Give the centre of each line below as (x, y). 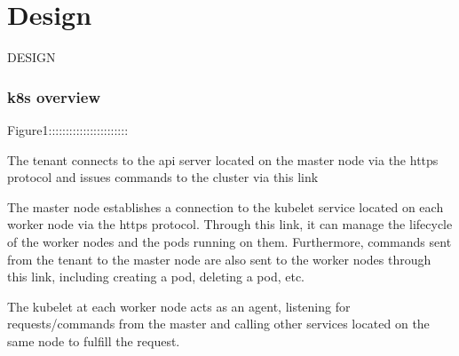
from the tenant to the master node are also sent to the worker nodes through (219, 259)
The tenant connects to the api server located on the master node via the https (223, 159)
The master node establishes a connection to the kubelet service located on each (226, 206)
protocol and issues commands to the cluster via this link (163, 177)
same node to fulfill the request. (94, 340)
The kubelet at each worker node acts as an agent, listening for (179, 306)
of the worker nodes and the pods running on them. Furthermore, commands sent (229, 241)
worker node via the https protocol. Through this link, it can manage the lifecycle (230, 224)
